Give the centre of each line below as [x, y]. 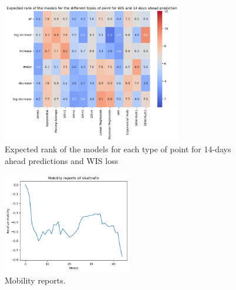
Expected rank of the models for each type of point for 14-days [118, 149]
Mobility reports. [35, 280]
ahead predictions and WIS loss [62, 160]
